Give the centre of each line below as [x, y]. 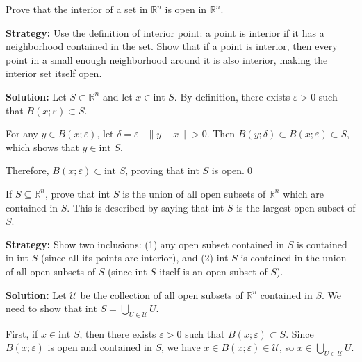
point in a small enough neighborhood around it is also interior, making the [167, 59]
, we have [181, 347]
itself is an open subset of [213, 271]
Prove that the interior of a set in [77, 9]
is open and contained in [100, 347]
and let [117, 96]
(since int [127, 271]
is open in [186, 9]
